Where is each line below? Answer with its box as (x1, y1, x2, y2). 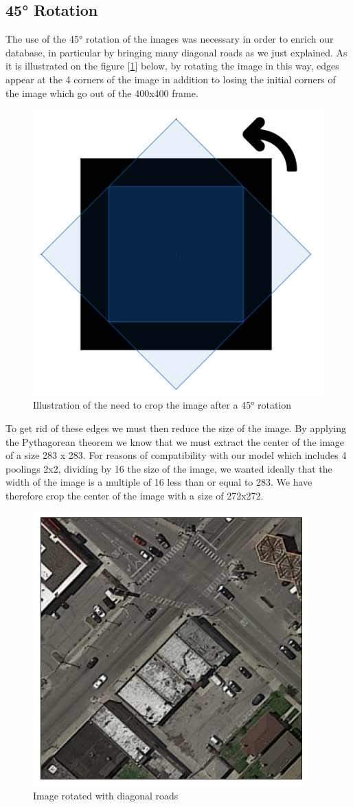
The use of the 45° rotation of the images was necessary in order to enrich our (5, 32, 334, 46)
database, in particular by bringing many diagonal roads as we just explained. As (5, 45, 348, 59)
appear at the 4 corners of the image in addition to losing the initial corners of (5, 72, 336, 86)
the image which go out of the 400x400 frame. (5, 85, 198, 100)
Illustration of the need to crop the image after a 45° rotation (33, 398, 292, 412)
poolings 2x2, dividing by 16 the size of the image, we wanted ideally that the (5, 461, 332, 475)
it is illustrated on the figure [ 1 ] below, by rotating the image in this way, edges (5, 58, 339, 73)
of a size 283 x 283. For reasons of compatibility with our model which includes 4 (5, 448, 347, 462)
